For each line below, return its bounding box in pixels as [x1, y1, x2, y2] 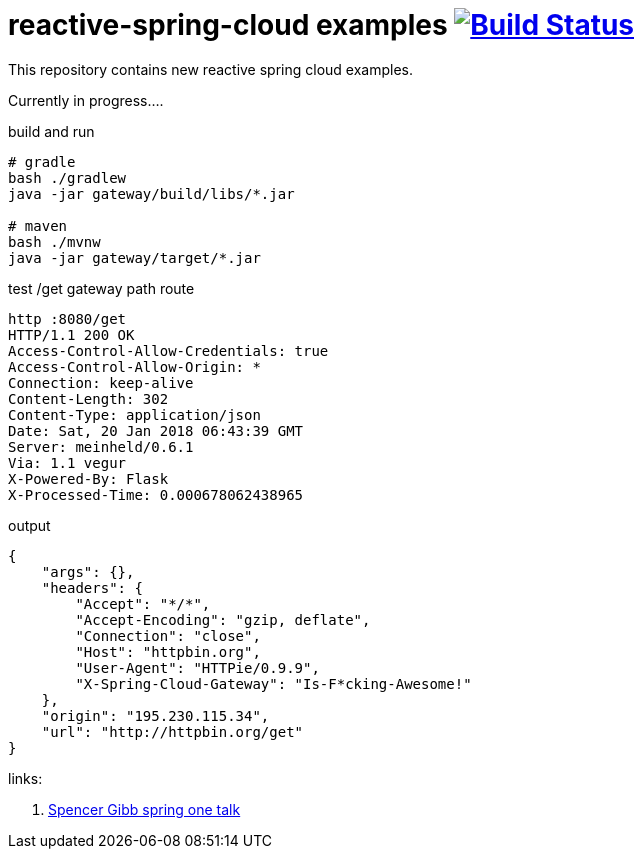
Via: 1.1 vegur [8, 454, 127, 471]
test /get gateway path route [8, 279, 195, 297]
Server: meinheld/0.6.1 [8, 438, 194, 455]
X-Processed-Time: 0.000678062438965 [8, 486, 304, 503]
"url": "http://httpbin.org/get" [41, 723, 304, 740]
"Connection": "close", [75, 627, 261, 644]
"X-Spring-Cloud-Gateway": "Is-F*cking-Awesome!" [75, 675, 472, 692]
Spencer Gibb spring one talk [48, 800, 241, 818]
